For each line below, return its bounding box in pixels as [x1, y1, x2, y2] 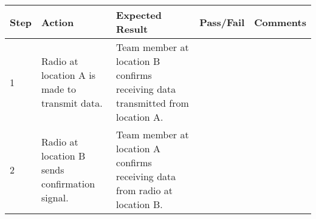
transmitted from [116, 96, 189, 110]
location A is [41, 68, 96, 82]
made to [41, 82, 76, 96]
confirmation [41, 176, 95, 190]
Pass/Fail [199, 15, 245, 29]
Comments [254, 15, 306, 29]
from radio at [116, 183, 173, 197]
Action [41, 15, 74, 29]
